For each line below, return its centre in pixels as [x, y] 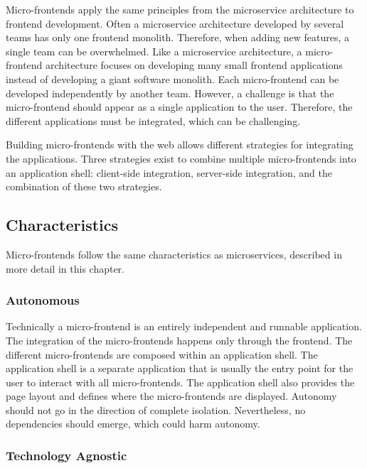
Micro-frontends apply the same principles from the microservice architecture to [180, 9]
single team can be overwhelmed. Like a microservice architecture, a [154, 51]
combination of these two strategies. [84, 186]
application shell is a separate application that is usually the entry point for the [180, 368]
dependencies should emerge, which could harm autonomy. [133, 424]
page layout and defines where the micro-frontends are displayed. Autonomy [171, 396]
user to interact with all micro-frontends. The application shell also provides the [180, 382]
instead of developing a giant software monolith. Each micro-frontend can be [172, 78]
